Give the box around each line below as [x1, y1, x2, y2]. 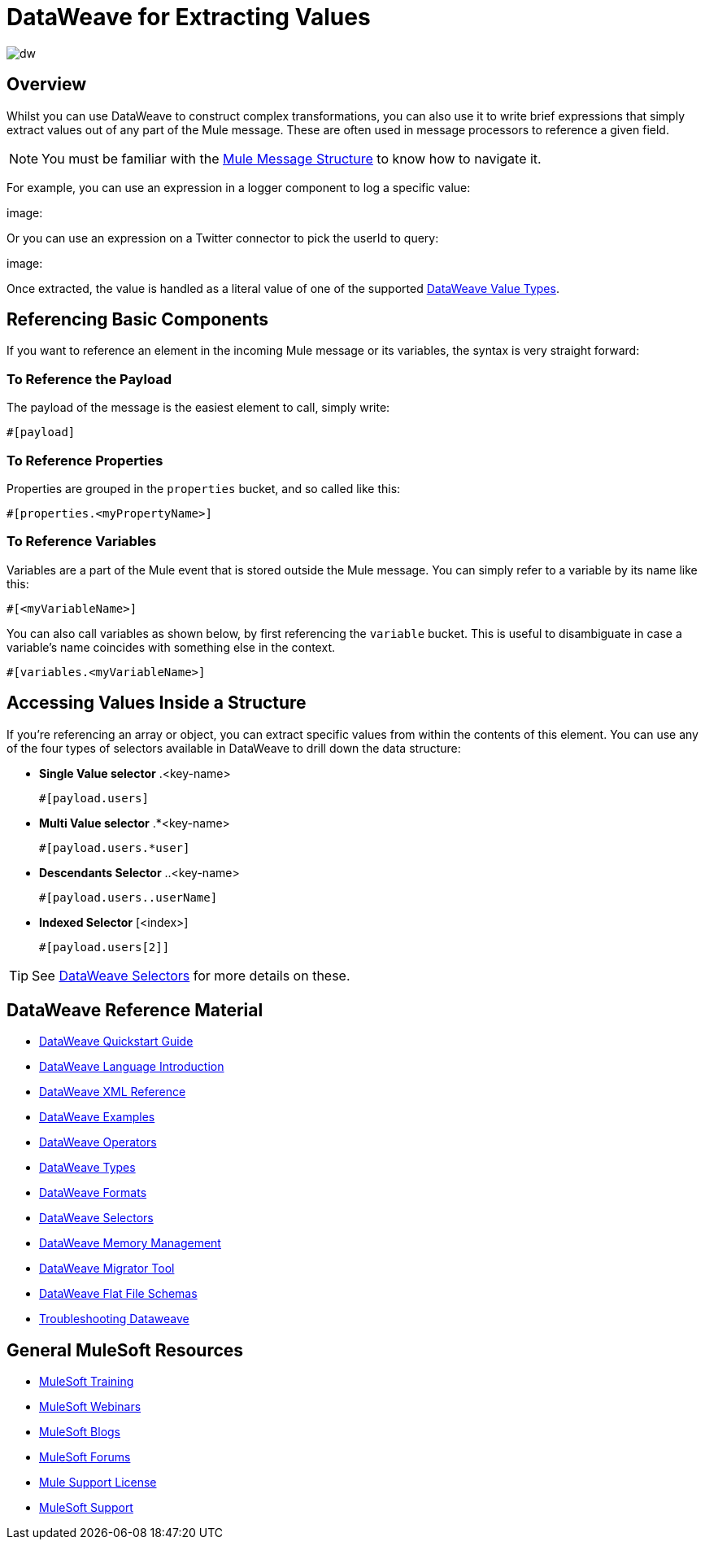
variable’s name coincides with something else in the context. [7, 640, 335, 654]
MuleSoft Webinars [39, 1400, 141, 1414]
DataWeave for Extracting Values [7, 3, 371, 31]
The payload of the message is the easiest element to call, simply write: [7, 400, 390, 415]
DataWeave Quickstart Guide [39, 1034, 194, 1049]
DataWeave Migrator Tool [39, 1261, 175, 1276]
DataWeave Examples [39, 1110, 155, 1125]
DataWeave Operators [39, 1135, 157, 1150]
